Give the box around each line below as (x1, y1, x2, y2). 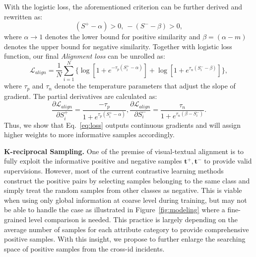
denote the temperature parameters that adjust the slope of (54, 81, 236, 91)
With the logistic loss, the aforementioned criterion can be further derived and (4, 1, 242, 11)
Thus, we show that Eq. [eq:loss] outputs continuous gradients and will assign (4, 119, 241, 130)
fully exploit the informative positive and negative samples (4, 156, 182, 166)
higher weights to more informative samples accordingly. (4, 129, 175, 140)
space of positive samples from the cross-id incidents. (4, 243, 165, 254)
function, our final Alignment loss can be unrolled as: (4, 51, 165, 61)
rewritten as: (4, 11, 43, 21)
